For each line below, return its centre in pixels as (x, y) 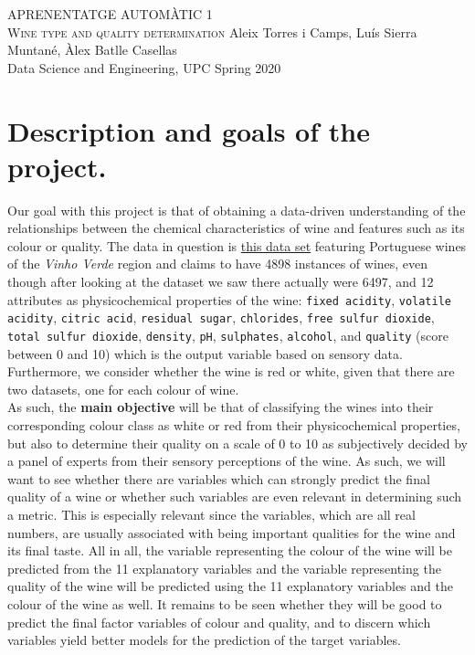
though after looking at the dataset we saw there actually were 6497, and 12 (221, 282)
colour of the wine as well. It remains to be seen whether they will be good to (225, 603)
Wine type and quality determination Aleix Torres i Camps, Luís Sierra (212, 32)
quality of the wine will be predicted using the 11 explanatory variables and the (230, 586)
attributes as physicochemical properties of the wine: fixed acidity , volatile (230, 299)
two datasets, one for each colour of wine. (123, 389)
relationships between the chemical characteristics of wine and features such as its (236, 228)
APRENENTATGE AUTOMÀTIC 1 (110, 14)
